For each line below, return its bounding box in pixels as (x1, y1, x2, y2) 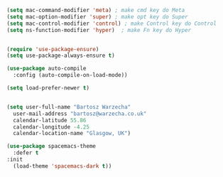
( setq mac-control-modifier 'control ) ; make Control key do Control (6, 20, 217, 27)
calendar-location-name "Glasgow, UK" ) (13, 130, 131, 137)
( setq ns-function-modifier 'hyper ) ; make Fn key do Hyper (6, 26, 192, 33)
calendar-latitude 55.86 (13, 117, 87, 124)
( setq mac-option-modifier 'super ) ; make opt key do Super (6, 13, 189, 21)
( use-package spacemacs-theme (6, 143, 97, 150)
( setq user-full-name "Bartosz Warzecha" (6, 103, 131, 110)
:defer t (13, 149, 39, 156)
